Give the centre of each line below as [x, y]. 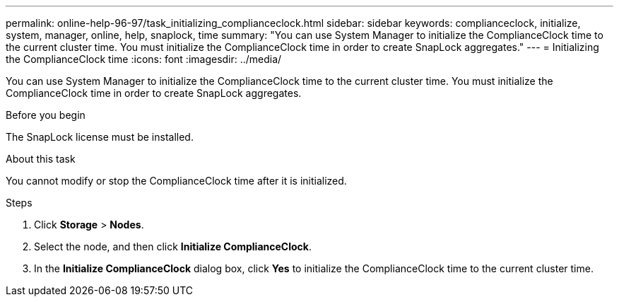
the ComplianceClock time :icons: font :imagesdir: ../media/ [144, 59]
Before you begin [46, 115]
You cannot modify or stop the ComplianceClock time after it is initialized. [176, 181]
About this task [41, 159]
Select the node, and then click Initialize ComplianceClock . [173, 246]
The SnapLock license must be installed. [100, 137]
